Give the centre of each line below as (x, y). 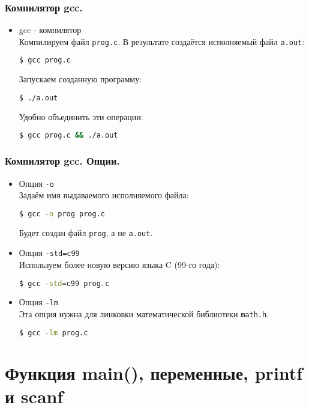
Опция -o (36, 183)
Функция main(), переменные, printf (154, 372)
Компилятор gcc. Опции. (62, 161)
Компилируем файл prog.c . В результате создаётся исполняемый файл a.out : (162, 41)
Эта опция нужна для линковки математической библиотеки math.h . (144, 314)
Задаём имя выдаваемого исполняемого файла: (104, 195)
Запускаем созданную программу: (80, 79)
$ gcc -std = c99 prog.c (64, 283)
